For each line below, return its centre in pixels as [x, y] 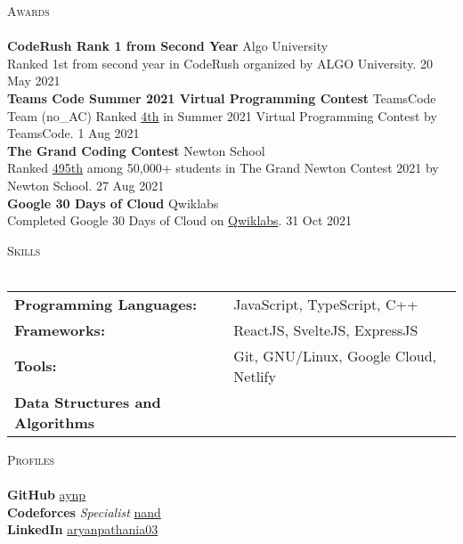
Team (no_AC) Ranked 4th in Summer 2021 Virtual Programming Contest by [222, 115]
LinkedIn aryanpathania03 [83, 529]
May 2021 [34, 81]
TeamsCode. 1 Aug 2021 [73, 133]
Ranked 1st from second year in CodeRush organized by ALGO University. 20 [220, 63]
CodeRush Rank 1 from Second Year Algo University [168, 46]
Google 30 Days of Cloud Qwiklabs [113, 203]
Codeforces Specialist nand [84, 512]
